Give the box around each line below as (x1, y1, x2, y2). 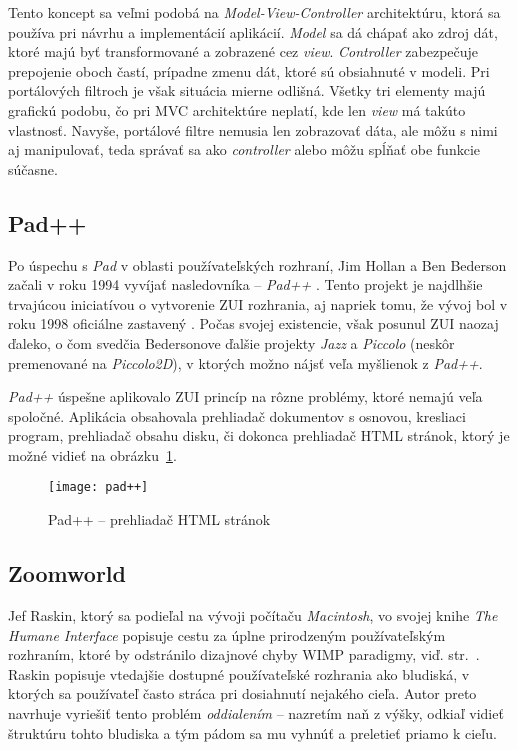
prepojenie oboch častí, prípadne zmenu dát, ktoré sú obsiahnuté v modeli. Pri (8, 60, 490, 81)
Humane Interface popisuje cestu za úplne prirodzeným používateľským (8, 624, 446, 645)
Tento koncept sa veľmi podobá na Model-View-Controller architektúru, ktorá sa (8, 2, 501, 22)
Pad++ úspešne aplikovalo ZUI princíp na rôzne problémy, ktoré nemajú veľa (8, 386, 483, 407)
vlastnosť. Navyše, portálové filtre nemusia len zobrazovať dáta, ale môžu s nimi (8, 119, 498, 140)
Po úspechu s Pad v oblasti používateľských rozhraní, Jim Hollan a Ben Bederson (8, 254, 507, 275)
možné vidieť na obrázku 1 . (8, 444, 177, 465)
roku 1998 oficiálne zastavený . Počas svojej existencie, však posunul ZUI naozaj (8, 313, 499, 334)
